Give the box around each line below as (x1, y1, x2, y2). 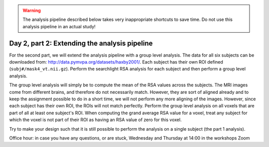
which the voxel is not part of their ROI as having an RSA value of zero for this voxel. (9, 117, 182, 123)
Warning (22, 7, 41, 13)
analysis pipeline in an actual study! (22, 23, 96, 29)
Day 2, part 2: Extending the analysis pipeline (9, 39, 153, 47)
